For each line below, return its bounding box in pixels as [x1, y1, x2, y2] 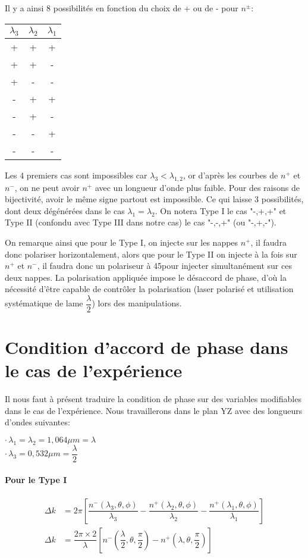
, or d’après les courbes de [183, 168, 278, 181]
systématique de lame [5, 297, 83, 309]
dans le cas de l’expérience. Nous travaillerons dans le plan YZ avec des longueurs [5, 404, 303, 416]
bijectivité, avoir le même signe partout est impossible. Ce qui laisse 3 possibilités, [5, 193, 304, 205]
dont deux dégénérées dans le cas [5, 204, 125, 217]
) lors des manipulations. [92, 297, 182, 309]
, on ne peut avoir [14, 181, 80, 193]
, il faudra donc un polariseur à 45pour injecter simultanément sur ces [37, 259, 292, 272]
